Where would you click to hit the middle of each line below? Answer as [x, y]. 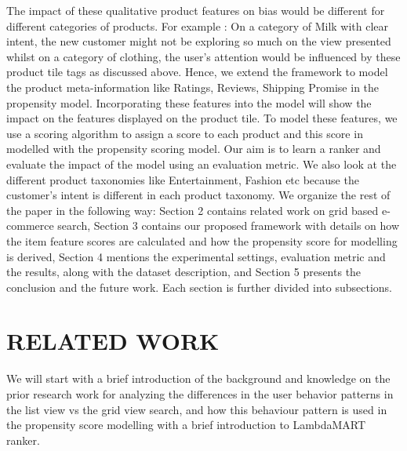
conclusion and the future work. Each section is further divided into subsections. [200, 287]
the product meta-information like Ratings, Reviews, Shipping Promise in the [193, 87]
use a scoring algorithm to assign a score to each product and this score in [185, 133]
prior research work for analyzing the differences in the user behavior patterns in [200, 394]
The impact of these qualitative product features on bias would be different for [196, 10]
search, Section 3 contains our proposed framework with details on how [229, 225]
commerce [30, 225]
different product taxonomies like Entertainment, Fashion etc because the [183, 179]
